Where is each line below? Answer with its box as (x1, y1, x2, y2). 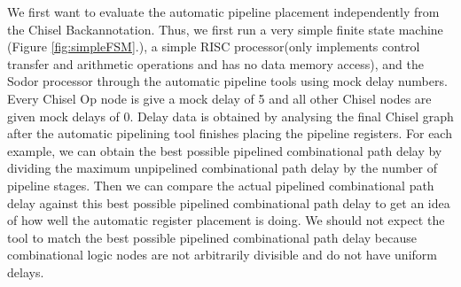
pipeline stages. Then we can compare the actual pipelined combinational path (7, 175, 434, 194)
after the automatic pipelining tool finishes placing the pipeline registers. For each (7, 124, 452, 143)
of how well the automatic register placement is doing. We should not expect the (7, 211, 445, 229)
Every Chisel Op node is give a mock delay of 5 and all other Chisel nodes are (7, 89, 432, 107)
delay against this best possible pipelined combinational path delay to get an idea (7, 193, 450, 212)
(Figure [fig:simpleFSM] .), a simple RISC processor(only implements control (7, 37, 420, 56)
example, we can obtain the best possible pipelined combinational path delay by (7, 141, 442, 159)
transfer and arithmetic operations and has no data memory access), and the (7, 54, 424, 73)
